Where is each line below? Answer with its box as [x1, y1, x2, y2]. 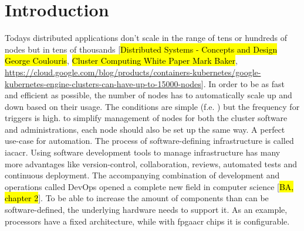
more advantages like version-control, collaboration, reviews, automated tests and [5, 157, 297, 170]
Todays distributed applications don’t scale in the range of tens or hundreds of [5, 32, 287, 44]
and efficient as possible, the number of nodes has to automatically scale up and [5, 89, 292, 101]
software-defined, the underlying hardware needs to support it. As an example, [5, 204, 288, 216]
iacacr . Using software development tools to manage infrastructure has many [5, 146, 281, 158]
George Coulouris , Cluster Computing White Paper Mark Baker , [5, 54, 238, 67]
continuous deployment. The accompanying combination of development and [5, 169, 280, 181]
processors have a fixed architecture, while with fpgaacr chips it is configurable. [5, 215, 290, 227]
